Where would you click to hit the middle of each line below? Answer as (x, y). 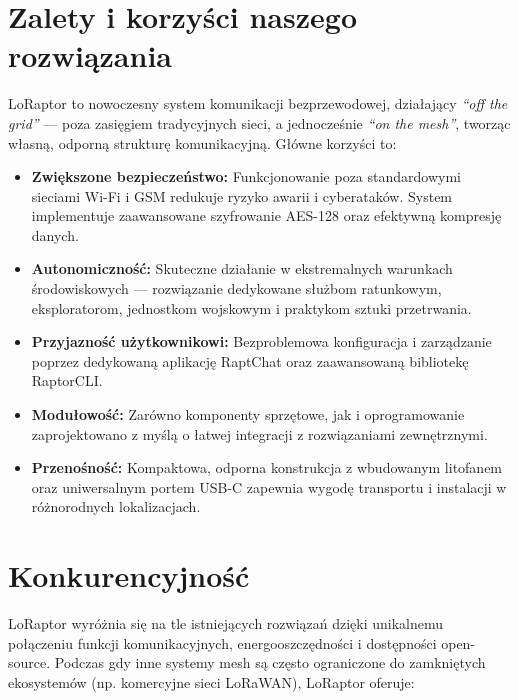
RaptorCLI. (67, 380)
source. (29, 662)
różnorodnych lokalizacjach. (116, 506)
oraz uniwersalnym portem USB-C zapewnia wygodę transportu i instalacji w (269, 486)
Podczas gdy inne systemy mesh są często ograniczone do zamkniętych (270, 662)
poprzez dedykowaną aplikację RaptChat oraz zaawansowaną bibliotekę (250, 360)
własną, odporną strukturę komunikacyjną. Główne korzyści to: (202, 142)
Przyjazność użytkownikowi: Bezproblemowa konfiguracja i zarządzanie (261, 341)
